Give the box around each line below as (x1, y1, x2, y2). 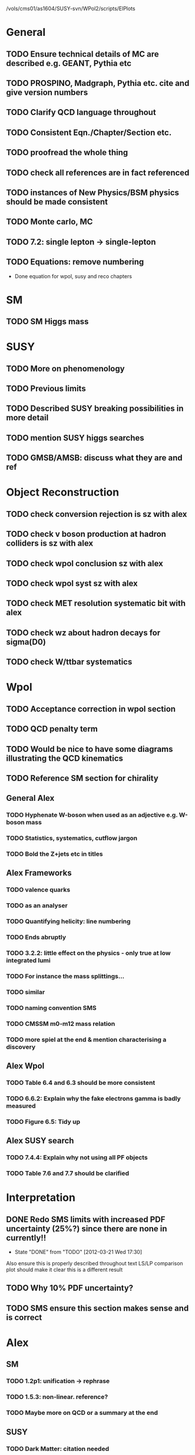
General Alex (6, 793, 55, 803)
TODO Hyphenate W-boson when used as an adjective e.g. (6, 811, 178, 819)
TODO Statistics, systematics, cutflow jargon (6, 834, 138, 842)
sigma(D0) (6, 636, 46, 647)
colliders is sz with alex (6, 539, 94, 549)
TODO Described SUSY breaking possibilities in (6, 404, 184, 414)
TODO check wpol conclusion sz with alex (6, 558, 164, 568)
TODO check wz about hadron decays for (6, 628, 161, 638)
